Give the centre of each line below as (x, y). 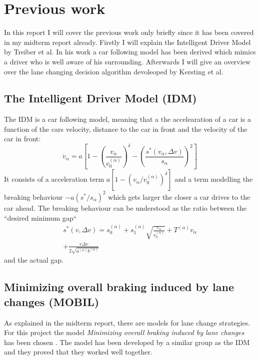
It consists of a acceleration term (54, 179)
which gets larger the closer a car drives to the (179, 196)
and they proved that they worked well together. (78, 352)
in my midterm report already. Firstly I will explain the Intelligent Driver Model (127, 42)
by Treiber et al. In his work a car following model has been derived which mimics (130, 52)
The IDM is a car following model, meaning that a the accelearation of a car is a (127, 119)
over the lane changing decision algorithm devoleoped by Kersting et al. (114, 71)
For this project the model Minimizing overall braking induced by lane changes (124, 332)
